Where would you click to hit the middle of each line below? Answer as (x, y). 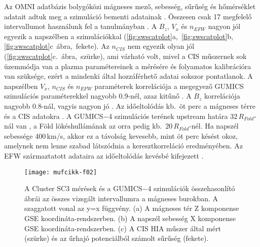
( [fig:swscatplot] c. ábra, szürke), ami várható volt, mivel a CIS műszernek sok (125, 56)
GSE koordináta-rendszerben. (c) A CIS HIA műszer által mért (123, 228)
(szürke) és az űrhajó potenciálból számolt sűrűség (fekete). (117, 238)
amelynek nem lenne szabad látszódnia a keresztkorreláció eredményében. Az (123, 146)
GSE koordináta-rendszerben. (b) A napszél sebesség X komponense (130, 218)
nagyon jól (224, 26)
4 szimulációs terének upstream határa (168, 116)
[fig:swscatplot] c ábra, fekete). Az (57, 46)
